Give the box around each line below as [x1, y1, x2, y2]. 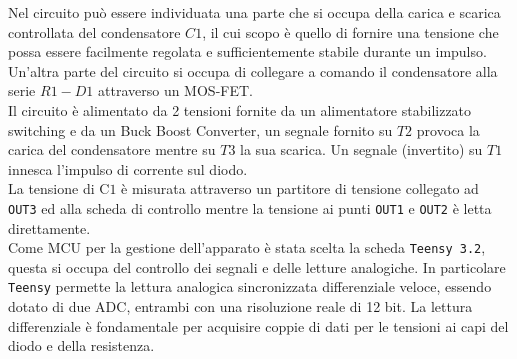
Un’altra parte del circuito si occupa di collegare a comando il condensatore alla [8, 60, 498, 81]
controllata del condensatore [8, 21, 181, 42]
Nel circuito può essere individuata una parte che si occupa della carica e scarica [8, 2, 501, 22]
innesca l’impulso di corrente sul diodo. [8, 158, 248, 179]
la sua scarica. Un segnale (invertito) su [240, 139, 483, 160]
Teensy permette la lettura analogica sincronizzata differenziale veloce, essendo [8, 276, 492, 297]
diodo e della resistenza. [8, 335, 155, 356]
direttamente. [8, 217, 91, 238]
